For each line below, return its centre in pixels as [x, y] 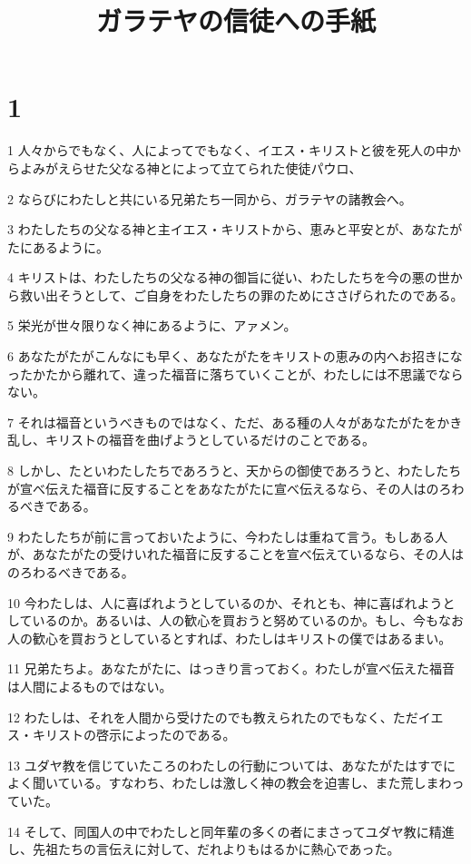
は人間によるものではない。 [90, 686]
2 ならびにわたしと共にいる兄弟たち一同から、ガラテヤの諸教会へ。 [210, 198]
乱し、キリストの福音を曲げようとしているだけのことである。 [191, 440]
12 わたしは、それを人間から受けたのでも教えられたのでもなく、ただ [213, 717]
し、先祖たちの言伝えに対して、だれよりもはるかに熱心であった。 [204, 849]
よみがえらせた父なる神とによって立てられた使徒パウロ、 [191, 167]
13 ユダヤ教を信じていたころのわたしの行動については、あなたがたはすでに [232, 765]
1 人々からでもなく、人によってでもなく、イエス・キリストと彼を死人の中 [228, 150]
